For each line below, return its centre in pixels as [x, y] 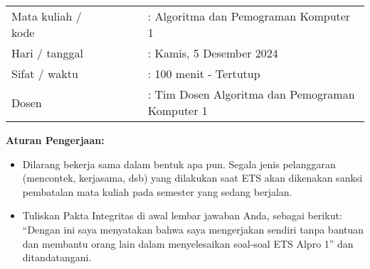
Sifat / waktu [45, 73]
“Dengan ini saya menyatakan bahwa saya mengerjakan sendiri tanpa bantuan [193, 229]
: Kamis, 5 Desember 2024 [213, 53]
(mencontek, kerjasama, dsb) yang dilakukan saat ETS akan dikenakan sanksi [192, 178]
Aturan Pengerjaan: [55, 140]
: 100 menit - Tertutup [204, 73]
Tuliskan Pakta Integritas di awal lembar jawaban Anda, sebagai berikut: [182, 215]
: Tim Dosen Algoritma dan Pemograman [251, 94]
